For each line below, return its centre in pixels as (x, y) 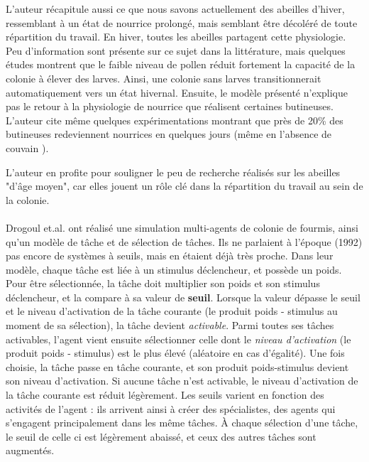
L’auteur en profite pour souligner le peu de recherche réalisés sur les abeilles (173, 172)
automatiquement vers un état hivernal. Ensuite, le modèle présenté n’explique (177, 92)
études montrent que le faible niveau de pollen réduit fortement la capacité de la (181, 64)
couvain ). (27, 147)
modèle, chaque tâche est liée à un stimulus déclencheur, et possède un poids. (174, 269)
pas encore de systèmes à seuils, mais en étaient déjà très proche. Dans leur (170, 256)
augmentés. (30, 450)
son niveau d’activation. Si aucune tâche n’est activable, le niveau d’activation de (182, 381)
